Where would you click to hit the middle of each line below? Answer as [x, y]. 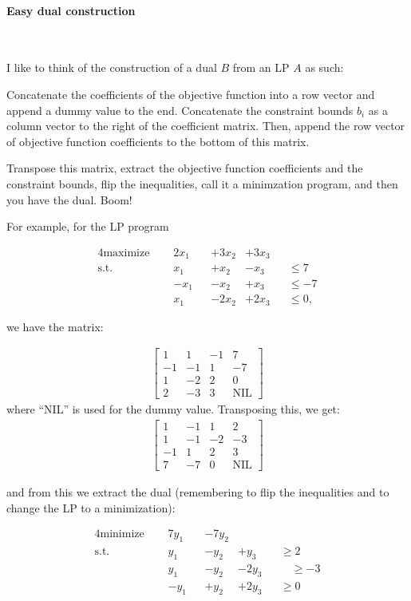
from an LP [261, 67]
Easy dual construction [71, 10]
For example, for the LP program [88, 226]
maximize [126, 253]
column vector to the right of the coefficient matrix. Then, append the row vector [206, 126]
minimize [122, 534]
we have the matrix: [55, 326]
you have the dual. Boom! [69, 199]
